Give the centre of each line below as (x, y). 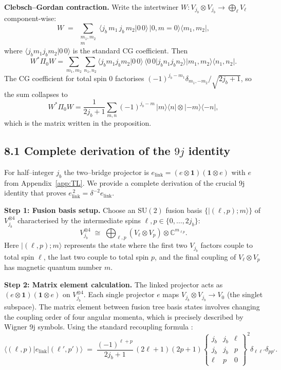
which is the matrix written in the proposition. (78, 122)
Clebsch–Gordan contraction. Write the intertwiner (91, 7)
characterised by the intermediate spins (79, 220)
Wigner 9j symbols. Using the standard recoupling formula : (99, 327)
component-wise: (30, 18)
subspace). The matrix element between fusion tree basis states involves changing (132, 307)
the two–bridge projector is (106, 172)
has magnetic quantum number (53, 267)
